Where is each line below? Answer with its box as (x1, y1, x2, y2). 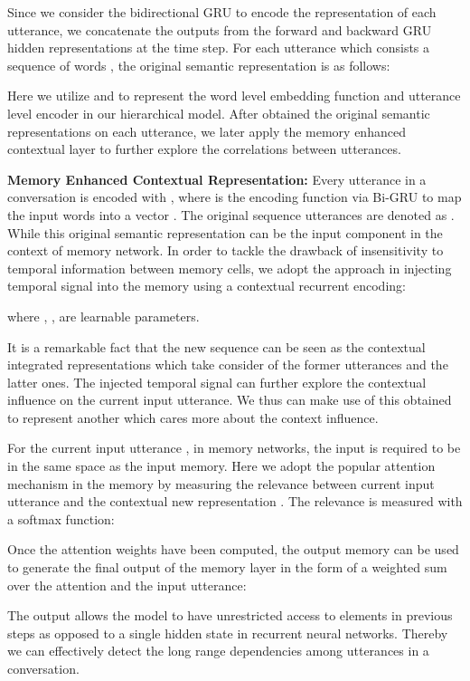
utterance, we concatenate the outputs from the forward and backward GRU (7, 20, 432, 39)
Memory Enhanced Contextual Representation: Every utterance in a (7, 169, 427, 188)
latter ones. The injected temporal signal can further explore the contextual (7, 372, 427, 391)
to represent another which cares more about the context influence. (7, 408, 379, 427)
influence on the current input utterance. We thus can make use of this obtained (7, 390, 452, 409)
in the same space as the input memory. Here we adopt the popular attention (7, 456, 436, 475)
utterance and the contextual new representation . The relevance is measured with (7, 492, 463, 511)
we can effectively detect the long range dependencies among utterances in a (7, 641, 429, 660)
